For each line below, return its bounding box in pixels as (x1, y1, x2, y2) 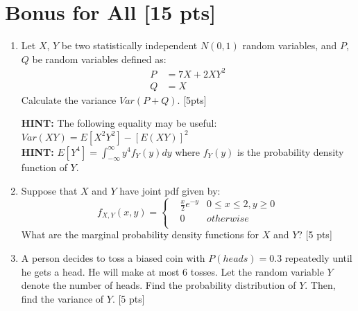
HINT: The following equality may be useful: (21, 116, 217, 130)
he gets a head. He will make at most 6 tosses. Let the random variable (21, 264, 324, 278)
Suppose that (21, 183, 78, 197)
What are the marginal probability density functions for (21, 227, 259, 242)
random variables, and (242, 38, 337, 53)
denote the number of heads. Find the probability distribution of (21, 278, 296, 292)
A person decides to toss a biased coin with (21, 251, 205, 265)
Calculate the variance (21, 92, 117, 107)
